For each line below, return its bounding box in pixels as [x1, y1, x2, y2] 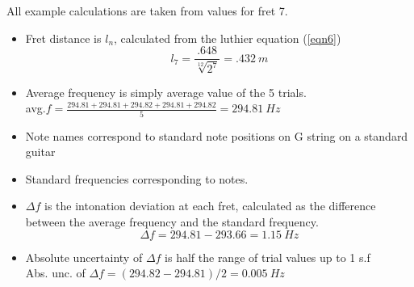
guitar [25, 143, 56, 160]
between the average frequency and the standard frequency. [25, 213, 319, 230]
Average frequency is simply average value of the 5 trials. [25, 83, 307, 100]
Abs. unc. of [25, 264, 86, 281]
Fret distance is [25, 29, 102, 46]
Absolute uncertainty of [25, 248, 143, 265]
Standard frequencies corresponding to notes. [25, 170, 249, 187]
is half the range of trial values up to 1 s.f [165, 248, 370, 265]
